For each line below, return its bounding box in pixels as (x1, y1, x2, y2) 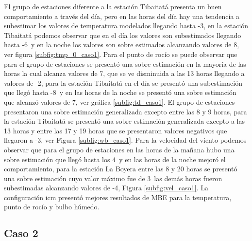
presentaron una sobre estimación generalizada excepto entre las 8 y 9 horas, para (4, 106, 247, 116)
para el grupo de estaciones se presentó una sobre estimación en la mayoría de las (4, 58, 246, 69)
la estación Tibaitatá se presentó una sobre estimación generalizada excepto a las (4, 116, 245, 126)
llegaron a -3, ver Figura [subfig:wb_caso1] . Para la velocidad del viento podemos (4, 135, 247, 145)
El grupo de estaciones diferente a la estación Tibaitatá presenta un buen (4, 1, 222, 11)
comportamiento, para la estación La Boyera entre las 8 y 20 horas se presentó (4, 164, 237, 174)
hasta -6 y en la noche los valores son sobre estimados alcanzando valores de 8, (4, 39, 239, 50)
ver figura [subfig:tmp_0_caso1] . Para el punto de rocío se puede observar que (4, 49, 237, 59)
